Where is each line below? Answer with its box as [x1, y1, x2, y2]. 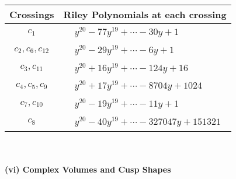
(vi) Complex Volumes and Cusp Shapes [5, 163, 171, 176]
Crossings [9, 8, 54, 21]
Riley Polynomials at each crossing [63, 8, 227, 21]
